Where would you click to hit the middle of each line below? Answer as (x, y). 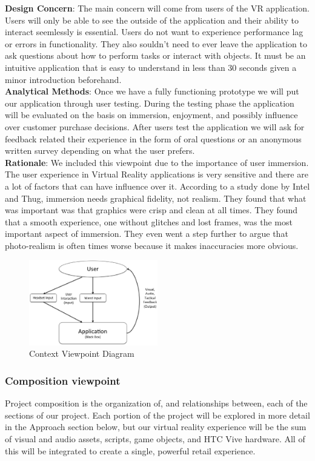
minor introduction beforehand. (63, 79)
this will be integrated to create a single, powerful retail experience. (130, 450)
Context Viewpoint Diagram (82, 353)
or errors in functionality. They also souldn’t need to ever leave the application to (156, 43)
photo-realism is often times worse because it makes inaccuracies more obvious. (152, 245)
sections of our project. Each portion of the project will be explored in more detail (157, 415)
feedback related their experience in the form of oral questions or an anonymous (153, 138)
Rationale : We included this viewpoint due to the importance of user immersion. (157, 162)
